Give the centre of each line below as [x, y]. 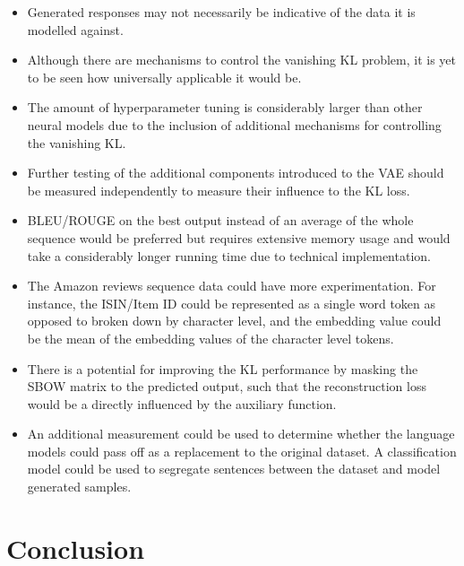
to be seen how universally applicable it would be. [164, 77]
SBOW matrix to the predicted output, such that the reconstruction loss [227, 386]
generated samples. [79, 487]
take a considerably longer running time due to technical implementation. [229, 255]
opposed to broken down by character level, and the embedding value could [234, 321]
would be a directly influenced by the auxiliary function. [182, 403]
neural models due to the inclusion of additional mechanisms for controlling [234, 124]
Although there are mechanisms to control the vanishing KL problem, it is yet [241, 60]
